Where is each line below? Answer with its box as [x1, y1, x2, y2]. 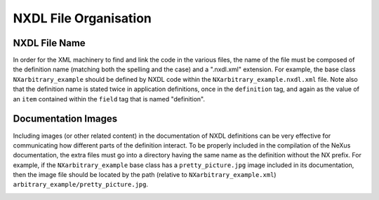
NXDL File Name [13, 37, 86, 49]
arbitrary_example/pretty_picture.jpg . [13, 180, 149, 189]
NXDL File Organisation [13, 10, 152, 26]
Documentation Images [13, 113, 118, 125]
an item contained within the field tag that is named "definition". [13, 94, 205, 103]
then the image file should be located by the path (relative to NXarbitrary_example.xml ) [13, 171, 277, 179]
